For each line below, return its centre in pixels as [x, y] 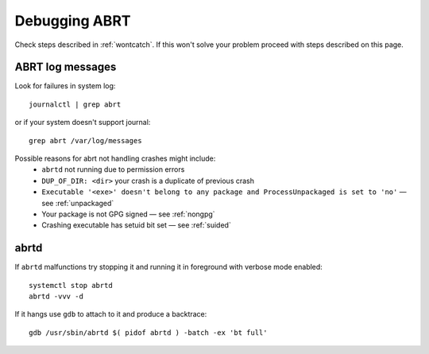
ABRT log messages [66, 67]
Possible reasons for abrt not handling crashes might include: [115, 158]
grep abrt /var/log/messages [85, 140]
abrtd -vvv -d [56, 297]
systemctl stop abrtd [71, 285]
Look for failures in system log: [65, 86]
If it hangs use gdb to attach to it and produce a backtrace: [111, 314]
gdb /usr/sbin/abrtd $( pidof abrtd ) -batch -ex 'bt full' [148, 333]
